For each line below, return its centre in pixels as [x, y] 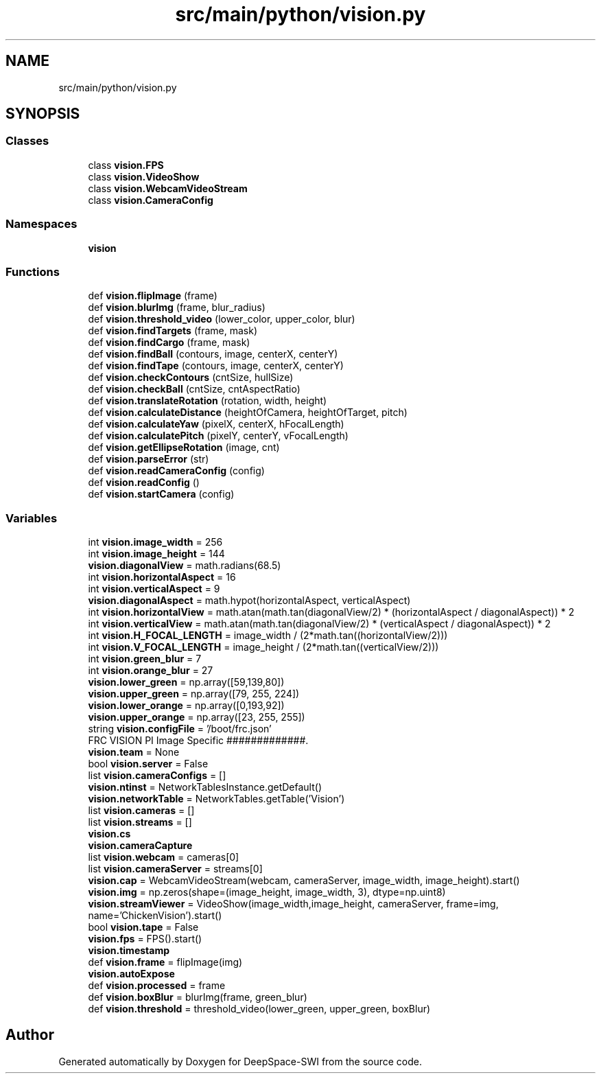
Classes [27, 141]
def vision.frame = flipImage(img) [165, 962]
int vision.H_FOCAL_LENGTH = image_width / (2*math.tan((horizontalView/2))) [268, 636]
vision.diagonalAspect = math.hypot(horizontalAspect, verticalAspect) [249, 601]
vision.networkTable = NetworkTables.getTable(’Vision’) [216, 799]
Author [30, 1035]
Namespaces [42, 224]
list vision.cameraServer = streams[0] [175, 869]
